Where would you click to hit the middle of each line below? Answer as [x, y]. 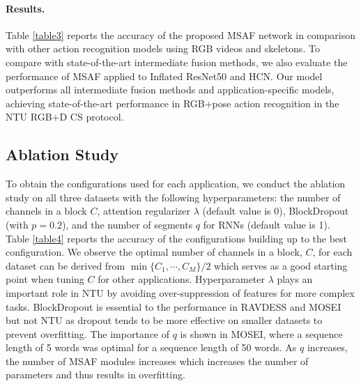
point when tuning [45, 279]
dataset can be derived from [66, 265]
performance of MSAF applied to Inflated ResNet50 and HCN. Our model [164, 76]
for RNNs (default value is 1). [267, 224]
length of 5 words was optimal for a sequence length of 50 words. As [151, 347]
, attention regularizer [144, 211]
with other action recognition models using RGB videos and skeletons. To [163, 48]
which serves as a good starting [281, 265]
